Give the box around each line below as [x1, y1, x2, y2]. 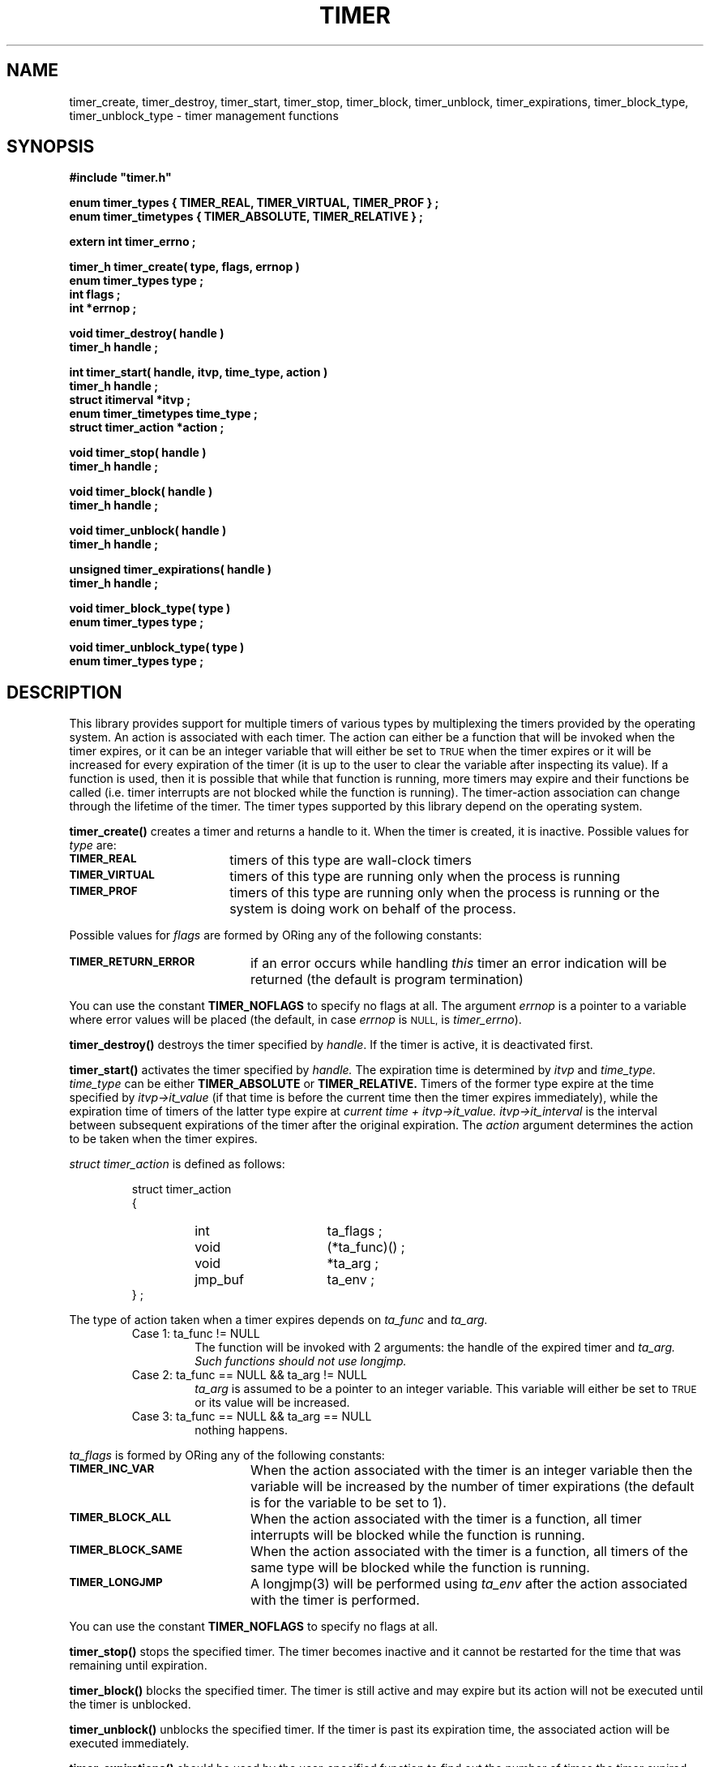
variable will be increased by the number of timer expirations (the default [250, 1478, 695, 1495]
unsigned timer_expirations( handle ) [69, 562, 272, 577]
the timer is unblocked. [69, 1697, 191, 1712]
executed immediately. [69, 1736, 190, 1751]
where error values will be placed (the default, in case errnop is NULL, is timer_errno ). [69, 1012, 522, 1027]
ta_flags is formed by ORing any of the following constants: [69, 1448, 385, 1463]
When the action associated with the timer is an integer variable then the [250, 1462, 693, 1479]
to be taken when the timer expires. [69, 1132, 258, 1146]
